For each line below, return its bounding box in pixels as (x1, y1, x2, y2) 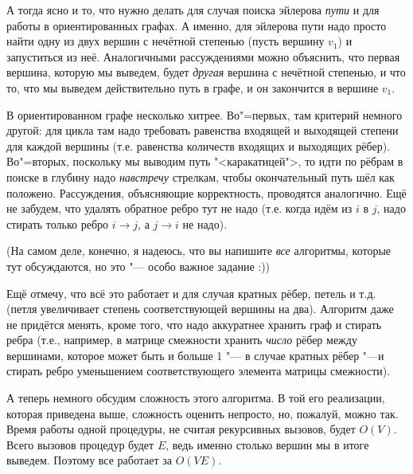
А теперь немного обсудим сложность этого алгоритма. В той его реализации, (6, 390, 385, 406)
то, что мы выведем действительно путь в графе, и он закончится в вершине (6, 79, 379, 96)
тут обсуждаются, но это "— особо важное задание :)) (6, 257, 271, 274)
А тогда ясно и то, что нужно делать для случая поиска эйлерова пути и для (6, 2, 380, 18)
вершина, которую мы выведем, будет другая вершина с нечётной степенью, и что (6, 64, 406, 80)
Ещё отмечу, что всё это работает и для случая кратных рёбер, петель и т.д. (6, 284, 376, 301)
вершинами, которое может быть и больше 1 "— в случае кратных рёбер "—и (6, 347, 384, 363)
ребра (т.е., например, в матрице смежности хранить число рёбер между (6, 331, 357, 348)
